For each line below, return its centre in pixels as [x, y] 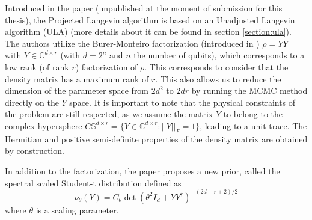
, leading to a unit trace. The [253, 125]
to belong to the [253, 114]
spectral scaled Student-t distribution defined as [93, 182]
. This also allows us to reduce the [218, 78]
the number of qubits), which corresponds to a [219, 55]
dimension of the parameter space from [77, 90]
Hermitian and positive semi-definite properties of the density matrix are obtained [156, 139]
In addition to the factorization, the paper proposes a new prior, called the [142, 170]
